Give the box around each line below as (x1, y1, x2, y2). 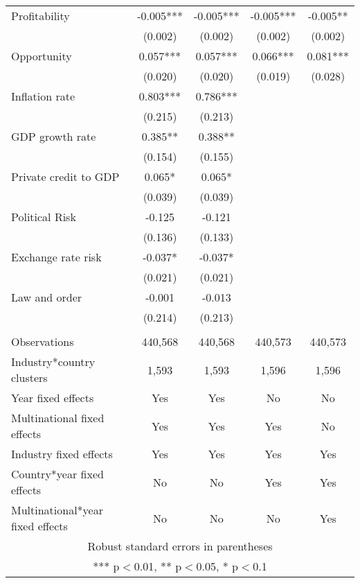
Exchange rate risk (11, 249, 102, 265)
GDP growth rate (11, 128, 96, 144)
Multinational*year (11, 502, 103, 518)
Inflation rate (11, 88, 75, 104)
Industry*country (11, 354, 96, 369)
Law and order (11, 289, 82, 305)
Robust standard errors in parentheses (87, 538, 273, 554)
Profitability (11, 8, 70, 24)
